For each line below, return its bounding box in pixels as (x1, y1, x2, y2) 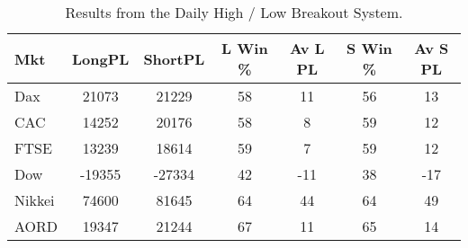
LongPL (72, 48, 130, 69)
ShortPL (143, 48, 205, 69)
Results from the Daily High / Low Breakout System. (65, 2, 403, 22)
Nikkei (14, 190, 55, 210)
